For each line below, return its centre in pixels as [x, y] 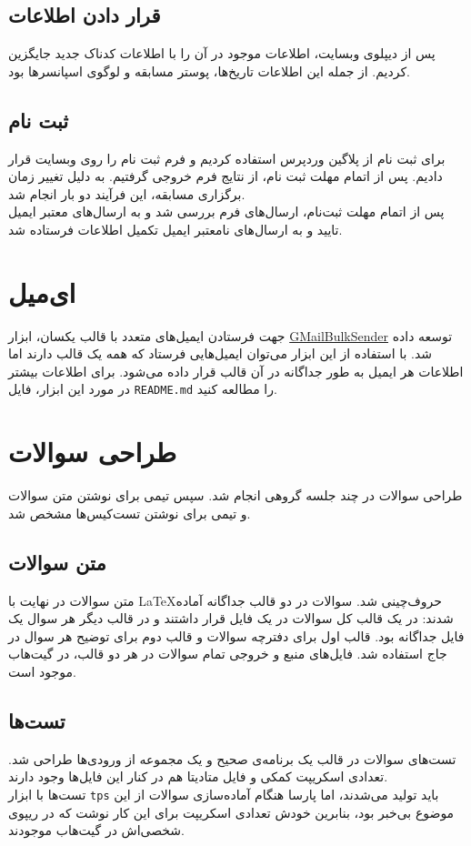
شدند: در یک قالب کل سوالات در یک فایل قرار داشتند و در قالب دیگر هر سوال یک [231, 618]
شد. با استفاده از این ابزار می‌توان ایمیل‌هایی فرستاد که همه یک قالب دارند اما [220, 353]
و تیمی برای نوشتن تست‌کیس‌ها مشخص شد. [130, 513]
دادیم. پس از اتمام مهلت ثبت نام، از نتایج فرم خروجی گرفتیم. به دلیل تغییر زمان [225, 176]
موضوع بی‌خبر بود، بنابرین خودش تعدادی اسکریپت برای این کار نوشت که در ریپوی [231, 812]
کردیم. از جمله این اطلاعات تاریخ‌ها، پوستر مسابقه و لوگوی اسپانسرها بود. [210, 70]
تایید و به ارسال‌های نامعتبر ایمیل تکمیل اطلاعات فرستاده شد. [175, 229]
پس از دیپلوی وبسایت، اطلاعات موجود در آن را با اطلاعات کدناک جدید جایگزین [222, 53]
